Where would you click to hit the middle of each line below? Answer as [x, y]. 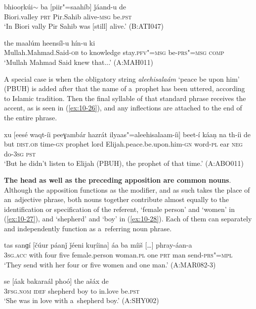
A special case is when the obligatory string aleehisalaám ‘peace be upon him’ [122, 78]
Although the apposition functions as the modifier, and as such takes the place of [127, 189]
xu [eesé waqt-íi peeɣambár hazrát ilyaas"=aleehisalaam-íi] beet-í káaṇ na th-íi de [128, 134]
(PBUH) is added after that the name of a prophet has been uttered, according [125, 88]
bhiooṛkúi [19, 6]
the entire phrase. [31, 117]
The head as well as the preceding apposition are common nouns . [118, 180]
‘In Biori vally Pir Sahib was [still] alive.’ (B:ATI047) [84, 26]
